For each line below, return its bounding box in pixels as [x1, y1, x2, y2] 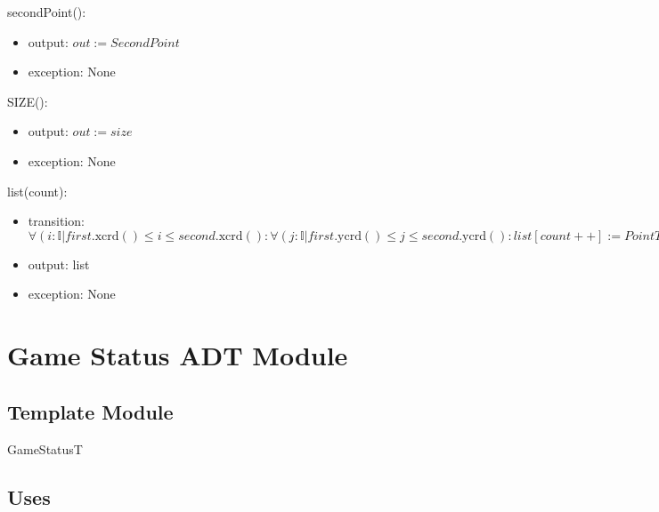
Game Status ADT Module [7, 337, 348, 373]
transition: [28, 212, 85, 230]
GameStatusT [7, 439, 83, 458]
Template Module [7, 397, 174, 425]
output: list [28, 254, 90, 273]
